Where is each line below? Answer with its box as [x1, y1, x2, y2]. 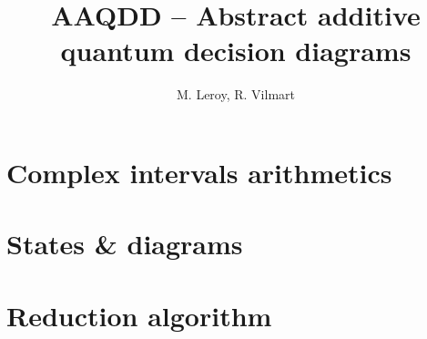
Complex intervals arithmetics [6, 153, 392, 190]
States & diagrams [6, 225, 243, 262]
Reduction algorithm [6, 296, 272, 334]
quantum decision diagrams [60, 32, 412, 69]
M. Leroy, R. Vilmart [177, 85, 295, 104]
